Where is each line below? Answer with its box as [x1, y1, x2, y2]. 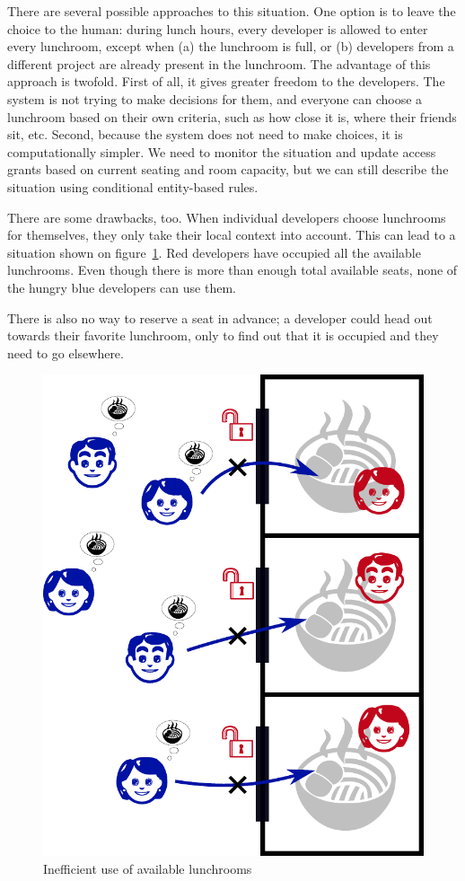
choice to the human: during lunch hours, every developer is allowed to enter [7, 19, 428, 38]
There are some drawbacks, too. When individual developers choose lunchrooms [7, 207, 446, 226]
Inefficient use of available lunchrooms [43, 859, 252, 877]
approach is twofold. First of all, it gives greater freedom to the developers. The [7, 72, 445, 91]
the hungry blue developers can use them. [7, 278, 236, 296]
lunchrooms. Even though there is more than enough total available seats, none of [7, 260, 458, 279]
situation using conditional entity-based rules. [7, 177, 259, 196]
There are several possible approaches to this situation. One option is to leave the [7, 2, 456, 20]
